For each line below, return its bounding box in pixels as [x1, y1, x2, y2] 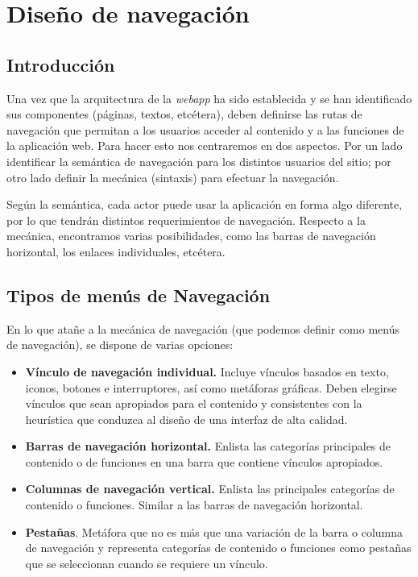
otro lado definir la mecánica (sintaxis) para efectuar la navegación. [6, 168, 339, 185]
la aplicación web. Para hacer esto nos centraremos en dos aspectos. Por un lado [6, 137, 403, 154]
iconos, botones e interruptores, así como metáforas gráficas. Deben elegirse [25, 379, 397, 396]
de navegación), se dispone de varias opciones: [6, 336, 234, 353]
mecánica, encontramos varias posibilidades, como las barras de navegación [6, 227, 376, 244]
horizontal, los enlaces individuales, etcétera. [6, 243, 226, 259]
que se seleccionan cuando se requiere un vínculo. [25, 554, 268, 571]
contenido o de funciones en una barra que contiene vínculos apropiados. [25, 453, 383, 470]
